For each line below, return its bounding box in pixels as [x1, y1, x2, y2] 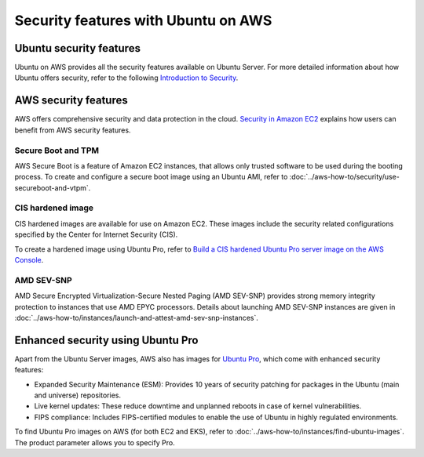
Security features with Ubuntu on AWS [14, 12, 272, 29]
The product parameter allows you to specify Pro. [14, 437, 176, 447]
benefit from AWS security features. [14, 125, 131, 135]
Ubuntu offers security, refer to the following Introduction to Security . [14, 73, 239, 82]
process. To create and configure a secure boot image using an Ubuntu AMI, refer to [14, 172, 288, 182]
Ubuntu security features [14, 42, 141, 55]
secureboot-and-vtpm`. [14, 183, 91, 192]
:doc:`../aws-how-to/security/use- [289, 172, 400, 182]
